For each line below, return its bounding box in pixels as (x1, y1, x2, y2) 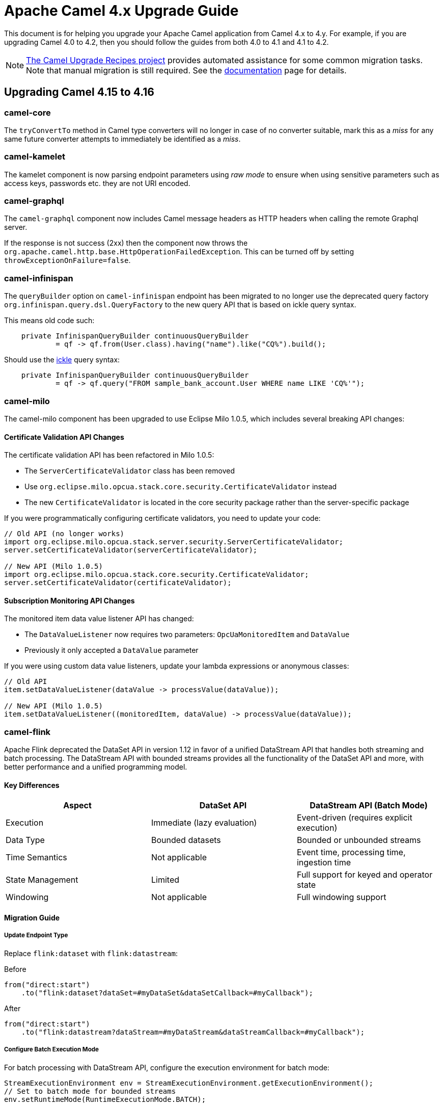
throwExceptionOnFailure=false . (4, 256, 131, 265)
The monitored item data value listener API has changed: (4, 614, 194, 623)
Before (4, 964, 26, 973)
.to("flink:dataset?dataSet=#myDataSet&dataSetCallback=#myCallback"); (21, 988, 313, 997)
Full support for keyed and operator (296, 869, 433, 880)
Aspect (63, 800, 92, 811)
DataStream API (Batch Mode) (310, 800, 428, 811)
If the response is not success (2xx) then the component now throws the (4, 239, 248, 248)
